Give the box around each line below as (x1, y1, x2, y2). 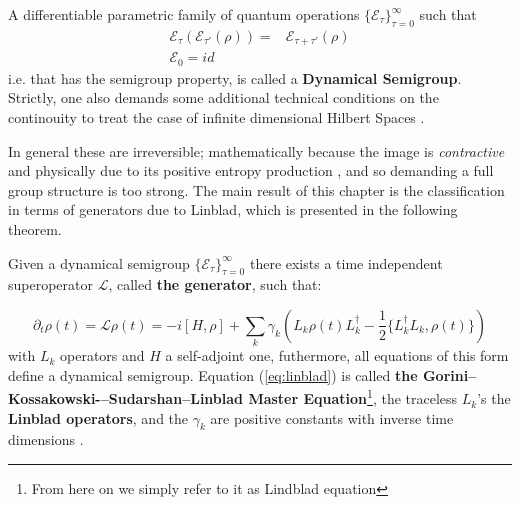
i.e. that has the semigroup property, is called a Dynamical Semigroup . (8, 67, 462, 88)
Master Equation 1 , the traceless (248, 385, 458, 409)
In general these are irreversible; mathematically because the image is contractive (8, 140, 505, 161)
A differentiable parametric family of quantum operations (8, 4, 360, 24)
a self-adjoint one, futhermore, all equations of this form (165, 345, 509, 366)
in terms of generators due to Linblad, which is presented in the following (8, 199, 458, 220)
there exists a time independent (249, 252, 443, 273)
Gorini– (422, 364, 477, 385)
